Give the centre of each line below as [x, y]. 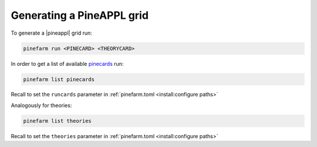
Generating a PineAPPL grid [80, 15]
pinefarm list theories [58, 121]
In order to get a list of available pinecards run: [67, 64]
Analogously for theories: [41, 105]
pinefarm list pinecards [59, 79]
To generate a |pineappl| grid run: [51, 33]
